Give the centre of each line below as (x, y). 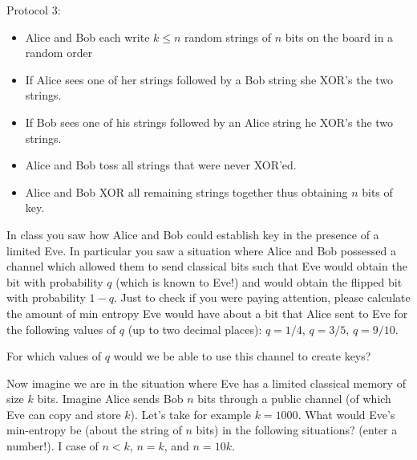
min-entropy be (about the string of (94, 430)
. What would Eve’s (346, 414)
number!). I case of (53, 446)
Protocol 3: (34, 10)
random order (59, 53)
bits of (377, 191)
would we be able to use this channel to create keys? (242, 356)
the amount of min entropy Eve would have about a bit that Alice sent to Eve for (207, 313)
